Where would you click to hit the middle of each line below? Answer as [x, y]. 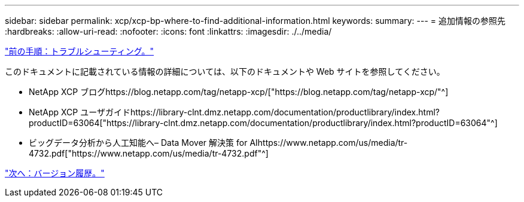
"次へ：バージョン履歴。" [55, 173]
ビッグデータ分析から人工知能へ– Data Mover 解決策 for [138, 143]
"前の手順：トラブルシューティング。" [80, 51]
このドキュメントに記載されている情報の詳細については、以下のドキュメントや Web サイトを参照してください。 [225, 71]
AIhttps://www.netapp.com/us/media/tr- [329, 143]
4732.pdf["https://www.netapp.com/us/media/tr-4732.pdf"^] [149, 153]
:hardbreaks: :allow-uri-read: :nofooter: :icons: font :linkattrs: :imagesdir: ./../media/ [168, 31]
